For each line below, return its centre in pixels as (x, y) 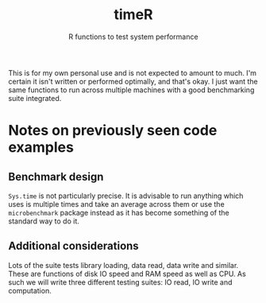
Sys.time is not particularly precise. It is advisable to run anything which (126, 196)
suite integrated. (35, 98)
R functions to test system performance (133, 37)
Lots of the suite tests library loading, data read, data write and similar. (123, 265)
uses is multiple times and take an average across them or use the (116, 204)
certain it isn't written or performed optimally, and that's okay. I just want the (133, 81)
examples (41, 148)
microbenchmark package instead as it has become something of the (119, 212)
